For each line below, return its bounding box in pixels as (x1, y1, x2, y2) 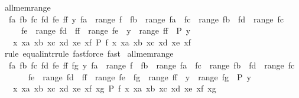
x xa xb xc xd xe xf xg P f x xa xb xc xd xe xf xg (12, 82, 216, 94)
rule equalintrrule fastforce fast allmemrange (4, 47, 174, 60)
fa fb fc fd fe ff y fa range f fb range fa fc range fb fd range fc (8, 12, 284, 25)
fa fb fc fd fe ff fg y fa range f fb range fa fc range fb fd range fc (8, 58, 295, 71)
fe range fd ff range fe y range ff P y (21, 24, 191, 37)
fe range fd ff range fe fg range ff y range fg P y (28, 70, 251, 83)
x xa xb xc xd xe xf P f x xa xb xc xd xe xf (12, 35, 191, 48)
